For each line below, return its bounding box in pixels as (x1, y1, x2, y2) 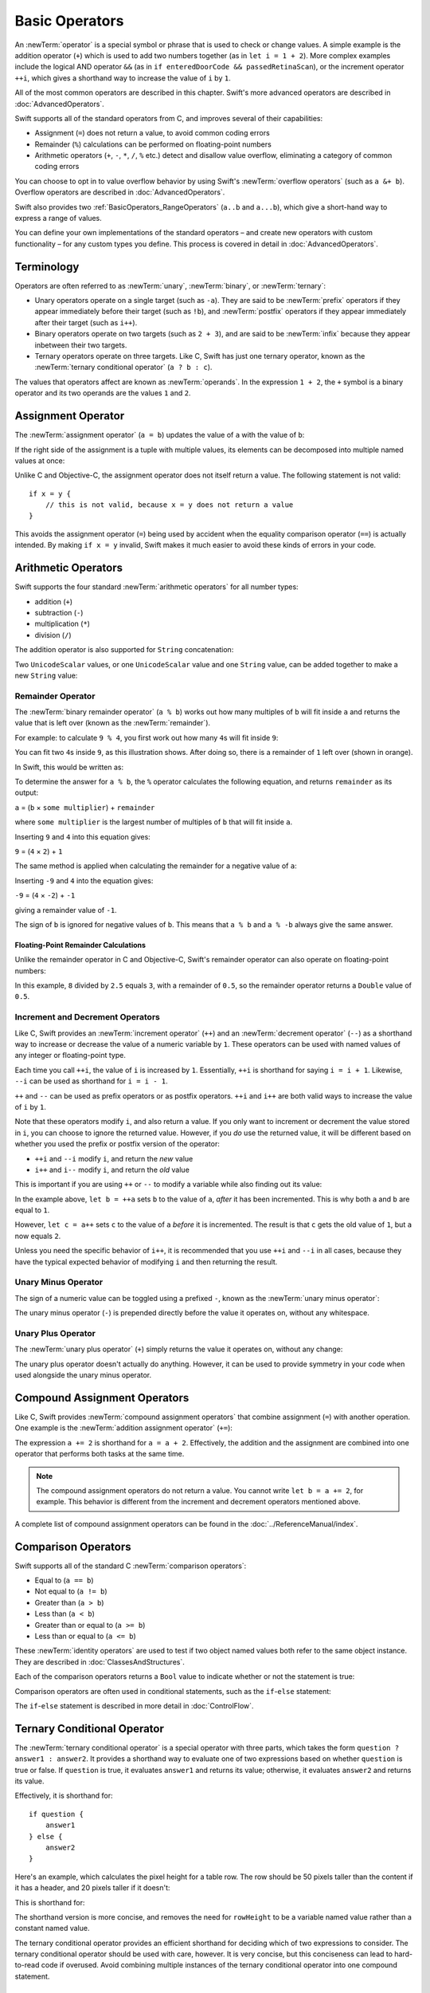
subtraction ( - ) (34, 607, 84, 617)
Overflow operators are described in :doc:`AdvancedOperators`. (14, 187, 225, 197)
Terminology (14, 260, 80, 273)
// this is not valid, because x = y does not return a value (45, 501, 294, 509)
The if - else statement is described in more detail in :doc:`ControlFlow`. (14, 1700, 254, 1710)
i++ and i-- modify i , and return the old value (34, 1165, 190, 1174)
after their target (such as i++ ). (34, 317, 138, 327)
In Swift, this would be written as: (14, 762, 124, 772)
